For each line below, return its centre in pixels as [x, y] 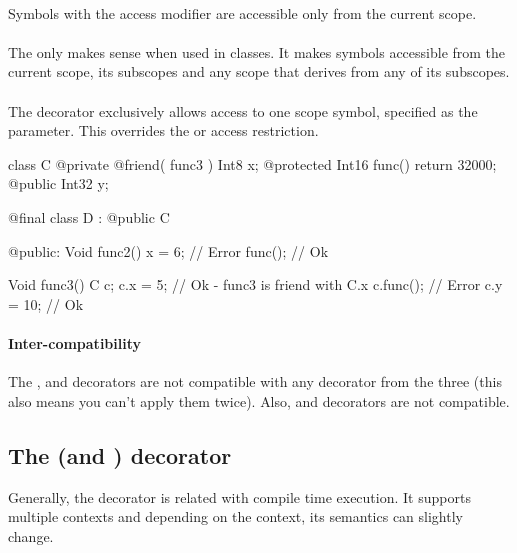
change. [31, 535]
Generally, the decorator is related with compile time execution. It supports [239, 496]
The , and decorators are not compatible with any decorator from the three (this [255, 381]
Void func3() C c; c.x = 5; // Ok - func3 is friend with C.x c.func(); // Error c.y [255, 284]
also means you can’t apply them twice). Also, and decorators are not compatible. [259, 400]
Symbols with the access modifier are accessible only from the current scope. [242, 12]
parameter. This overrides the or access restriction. [163, 130]
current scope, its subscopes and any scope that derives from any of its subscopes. [259, 71]
